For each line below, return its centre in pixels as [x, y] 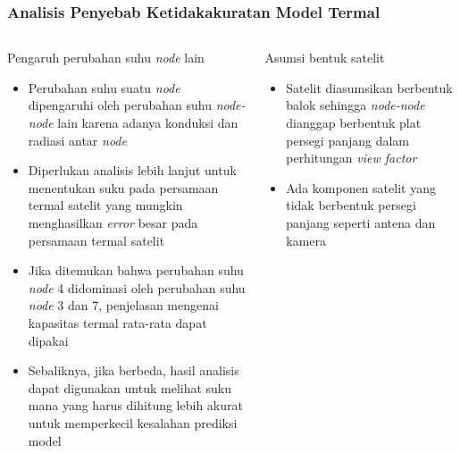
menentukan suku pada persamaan [123, 187]
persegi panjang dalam [348, 140]
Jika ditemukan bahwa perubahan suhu [136, 270]
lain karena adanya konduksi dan [148, 122]
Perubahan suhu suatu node [104, 87]
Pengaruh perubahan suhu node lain [106, 58]
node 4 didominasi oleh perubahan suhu [137, 287]
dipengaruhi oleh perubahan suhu [120, 105]
